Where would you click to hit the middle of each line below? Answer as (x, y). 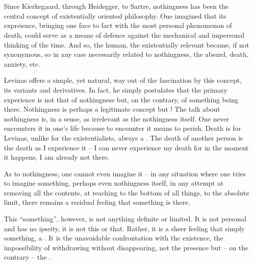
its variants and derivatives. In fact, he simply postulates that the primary (116, 89)
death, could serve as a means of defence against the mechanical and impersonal (124, 35)
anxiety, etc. (22, 63)
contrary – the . (27, 257)
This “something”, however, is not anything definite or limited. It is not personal (125, 219)
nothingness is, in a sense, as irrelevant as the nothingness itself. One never (117, 118)
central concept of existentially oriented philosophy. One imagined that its (115, 15)
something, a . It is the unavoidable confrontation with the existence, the (114, 238)
